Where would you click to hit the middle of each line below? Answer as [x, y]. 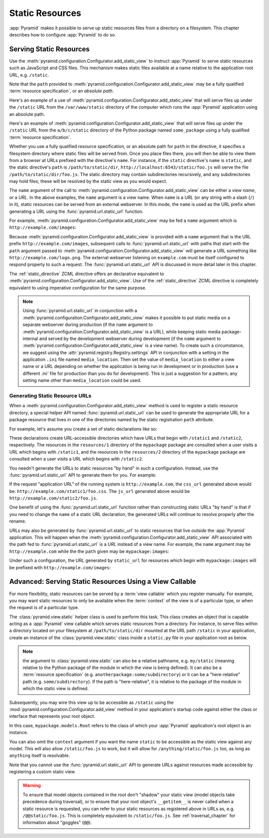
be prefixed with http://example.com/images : [60, 567]
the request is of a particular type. [44, 608]
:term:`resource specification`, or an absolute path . [62, 91]
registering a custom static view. [42, 772]
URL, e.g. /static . [29, 75]
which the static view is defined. [56, 688]
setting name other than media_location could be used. [82, 380]
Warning [32, 786]
